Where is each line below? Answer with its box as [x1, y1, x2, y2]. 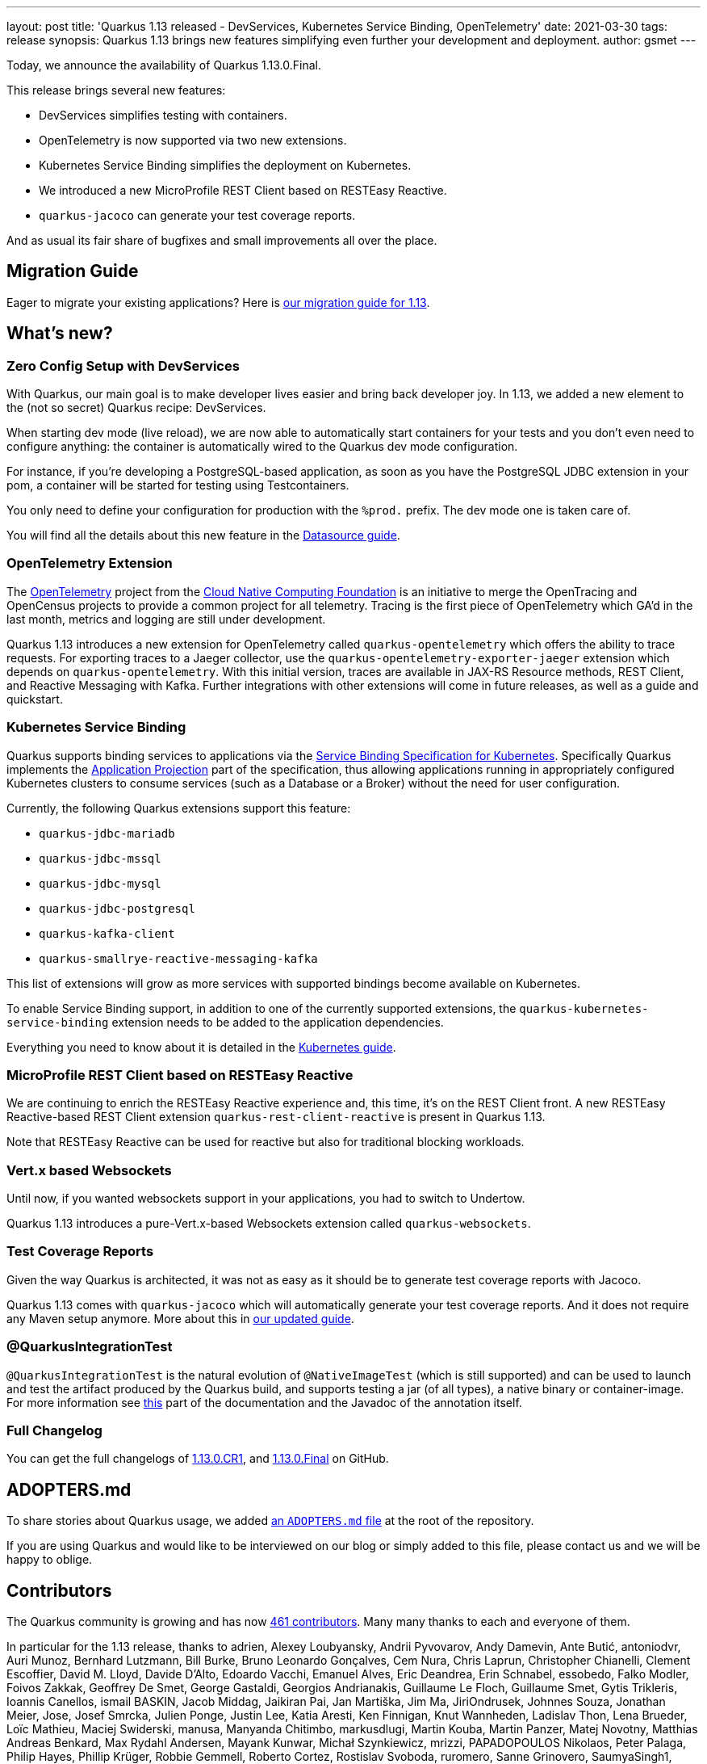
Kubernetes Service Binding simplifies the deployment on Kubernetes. [39, 158, 412, 172]
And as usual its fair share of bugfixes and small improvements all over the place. [6, 233, 437, 247]
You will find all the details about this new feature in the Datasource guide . [6, 528, 400, 543]
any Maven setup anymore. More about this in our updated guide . [6, 1311, 354, 1325]
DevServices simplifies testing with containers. [39, 108, 287, 122]
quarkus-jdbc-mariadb [39, 826, 175, 840]
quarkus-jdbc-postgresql [39, 901, 195, 915]
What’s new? [6, 323, 113, 344]
